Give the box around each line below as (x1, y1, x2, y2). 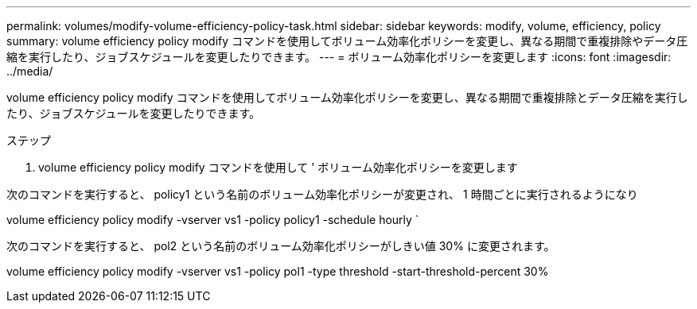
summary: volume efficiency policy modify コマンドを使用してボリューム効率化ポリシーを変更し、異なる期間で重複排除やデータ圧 (6, 34, 688, 48)
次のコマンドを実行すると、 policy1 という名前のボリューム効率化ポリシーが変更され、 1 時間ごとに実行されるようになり (6, 187, 638, 201)
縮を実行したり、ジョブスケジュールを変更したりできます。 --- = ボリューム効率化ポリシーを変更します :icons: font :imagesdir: (6, 50, 672, 64)
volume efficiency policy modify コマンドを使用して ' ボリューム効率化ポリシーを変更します (38, 160, 518, 174)
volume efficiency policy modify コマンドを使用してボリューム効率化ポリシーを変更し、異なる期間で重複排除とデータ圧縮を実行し (6, 91, 688, 104)
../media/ (6, 64, 53, 78)
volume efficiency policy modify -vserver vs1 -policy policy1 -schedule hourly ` (6, 213, 419, 226)
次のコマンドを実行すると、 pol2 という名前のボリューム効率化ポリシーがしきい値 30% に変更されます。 (6, 239, 555, 253)
